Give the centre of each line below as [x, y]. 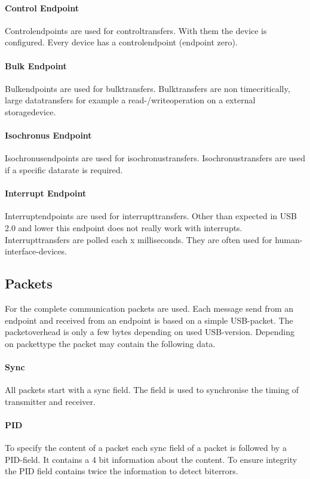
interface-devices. [36, 251]
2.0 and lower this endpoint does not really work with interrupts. [124, 227]
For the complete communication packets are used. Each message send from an [149, 308]
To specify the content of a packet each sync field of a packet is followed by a [146, 448]
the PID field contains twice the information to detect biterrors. [122, 471]
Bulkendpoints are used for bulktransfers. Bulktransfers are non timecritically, [148, 88]
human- [289, 239]
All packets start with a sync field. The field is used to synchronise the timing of [152, 390]
